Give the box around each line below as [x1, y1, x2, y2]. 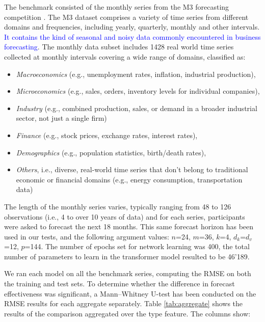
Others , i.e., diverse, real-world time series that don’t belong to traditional [16, 164, 248, 175]
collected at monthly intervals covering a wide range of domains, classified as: [4, 51, 246, 62]
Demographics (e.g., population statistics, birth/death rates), [16, 147, 206, 157]
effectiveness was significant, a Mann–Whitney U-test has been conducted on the [4, 288, 256, 299]
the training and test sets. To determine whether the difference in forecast [4, 278, 235, 289]
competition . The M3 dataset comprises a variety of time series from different [4, 11, 249, 22]
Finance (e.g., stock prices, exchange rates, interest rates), [16, 129, 198, 140]
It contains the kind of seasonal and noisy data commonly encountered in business [4, 31, 261, 42]
